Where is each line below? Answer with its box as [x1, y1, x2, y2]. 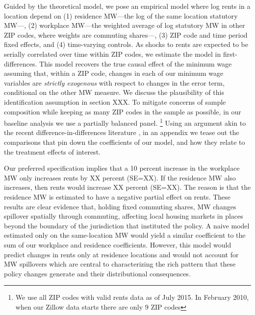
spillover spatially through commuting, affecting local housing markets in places [4, 211, 243, 221]
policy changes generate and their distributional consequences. [4, 268, 191, 278]
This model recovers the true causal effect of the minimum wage [39, 58, 232, 68]
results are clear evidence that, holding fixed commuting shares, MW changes [4, 201, 236, 211]
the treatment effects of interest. [4, 146, 101, 157]
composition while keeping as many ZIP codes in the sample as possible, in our [4, 106, 241, 116]
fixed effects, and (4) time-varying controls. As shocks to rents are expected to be [4, 39, 248, 49]
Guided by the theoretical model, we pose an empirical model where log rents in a [4, 1, 251, 11]
